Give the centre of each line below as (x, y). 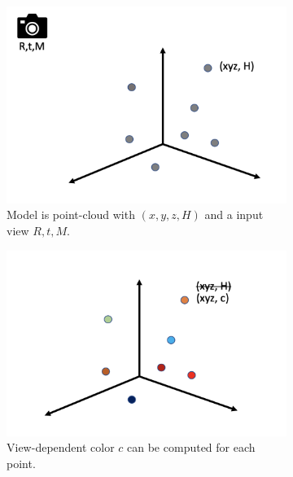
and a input (234, 214)
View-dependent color (61, 447)
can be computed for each (191, 447)
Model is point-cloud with (71, 214)
